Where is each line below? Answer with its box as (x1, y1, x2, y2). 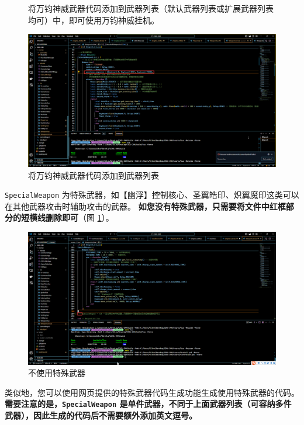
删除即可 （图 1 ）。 (45, 211, 114, 224)
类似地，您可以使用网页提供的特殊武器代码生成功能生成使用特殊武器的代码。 (5, 386, 299, 398)
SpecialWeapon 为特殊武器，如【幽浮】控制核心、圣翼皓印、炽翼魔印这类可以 (5, 189, 299, 201)
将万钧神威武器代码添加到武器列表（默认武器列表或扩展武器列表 (28, 2, 274, 14)
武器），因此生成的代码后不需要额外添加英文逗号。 (5, 409, 197, 421)
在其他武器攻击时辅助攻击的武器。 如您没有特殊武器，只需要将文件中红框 (5, 200, 286, 212)
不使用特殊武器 (28, 367, 85, 379)
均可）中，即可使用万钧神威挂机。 (28, 13, 159, 26)
